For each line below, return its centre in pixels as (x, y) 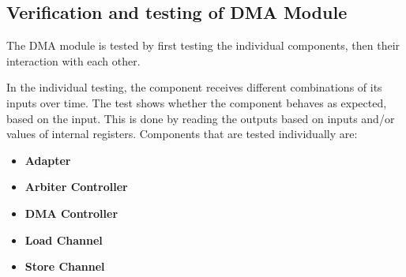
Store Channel (65, 266)
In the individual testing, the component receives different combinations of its (194, 87)
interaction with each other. (73, 60)
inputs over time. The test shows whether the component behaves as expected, (197, 102)
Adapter (48, 160)
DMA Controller (71, 213)
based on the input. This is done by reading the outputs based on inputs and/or (201, 118)
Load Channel (64, 240)
